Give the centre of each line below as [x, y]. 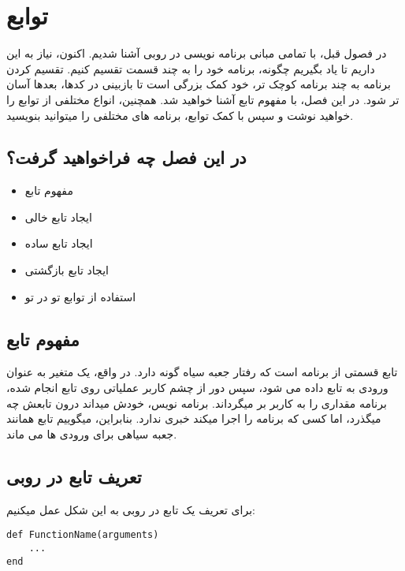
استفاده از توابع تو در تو [80, 296]
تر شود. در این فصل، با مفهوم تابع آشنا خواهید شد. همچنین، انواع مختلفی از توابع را [203, 99]
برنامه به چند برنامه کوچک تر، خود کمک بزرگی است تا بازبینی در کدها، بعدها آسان [199, 84]
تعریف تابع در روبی [74, 476]
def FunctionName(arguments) [83, 535]
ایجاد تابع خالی [58, 216]
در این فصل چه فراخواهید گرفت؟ [126, 157]
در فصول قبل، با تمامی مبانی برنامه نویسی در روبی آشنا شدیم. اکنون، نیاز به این [197, 53]
